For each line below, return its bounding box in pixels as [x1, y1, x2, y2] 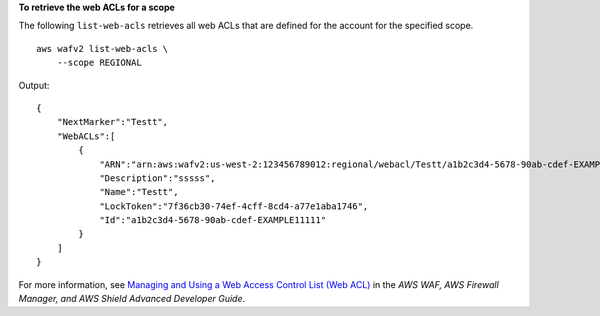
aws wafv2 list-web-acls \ [36, 43, 169, 54]
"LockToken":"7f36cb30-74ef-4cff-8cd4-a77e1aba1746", [99, 200, 369, 212]
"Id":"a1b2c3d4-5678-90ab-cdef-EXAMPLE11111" [99, 215, 327, 226]
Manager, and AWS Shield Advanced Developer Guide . [18, 293, 246, 305]
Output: [18, 79, 50, 91]
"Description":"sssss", [99, 172, 216, 184]
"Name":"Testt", [99, 186, 179, 198]
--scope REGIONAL [56, 57, 142, 69]
